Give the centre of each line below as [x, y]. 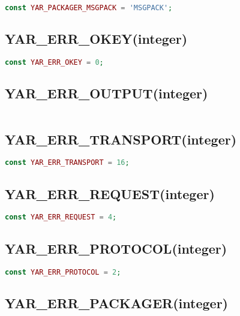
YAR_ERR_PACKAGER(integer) [116, 303]
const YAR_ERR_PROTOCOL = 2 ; [63, 272]
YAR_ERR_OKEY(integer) [96, 39]
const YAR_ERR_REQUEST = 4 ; [61, 217]
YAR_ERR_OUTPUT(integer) [106, 93]
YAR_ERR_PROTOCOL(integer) [116, 248]
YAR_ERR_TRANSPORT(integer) [121, 139]
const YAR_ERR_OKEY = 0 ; [54, 63]
